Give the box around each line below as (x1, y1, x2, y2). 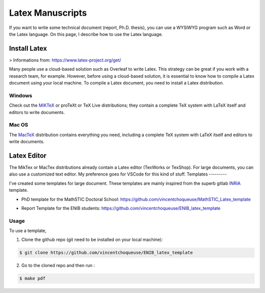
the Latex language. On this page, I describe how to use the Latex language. (9, 31, 163, 37)
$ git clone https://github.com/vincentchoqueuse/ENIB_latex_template (19, 250, 193, 256)
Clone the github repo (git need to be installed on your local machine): (21, 236, 163, 243)
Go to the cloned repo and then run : (21, 263, 95, 268)
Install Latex (9, 44, 47, 53)
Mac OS (9, 121, 28, 128)
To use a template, (9, 228, 47, 234)
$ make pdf (19, 276, 46, 281)
